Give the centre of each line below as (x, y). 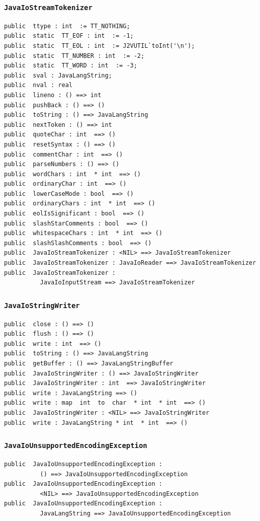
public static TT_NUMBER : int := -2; (74, 56)
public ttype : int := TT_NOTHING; (67, 26)
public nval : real (38, 85)
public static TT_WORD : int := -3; (71, 66)
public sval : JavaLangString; (58, 75)
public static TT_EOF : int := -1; (69, 36)
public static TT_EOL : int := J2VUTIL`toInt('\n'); (100, 46)
